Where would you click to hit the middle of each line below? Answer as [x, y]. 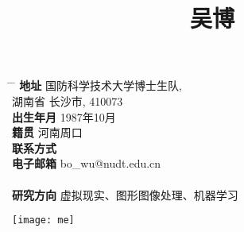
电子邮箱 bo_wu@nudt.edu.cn [87, 163]
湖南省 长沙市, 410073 [68, 101]
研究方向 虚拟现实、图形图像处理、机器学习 [125, 194]
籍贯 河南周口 [47, 132]
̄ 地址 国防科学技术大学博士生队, [97, 85]
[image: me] [43, 220]
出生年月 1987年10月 [64, 116]
